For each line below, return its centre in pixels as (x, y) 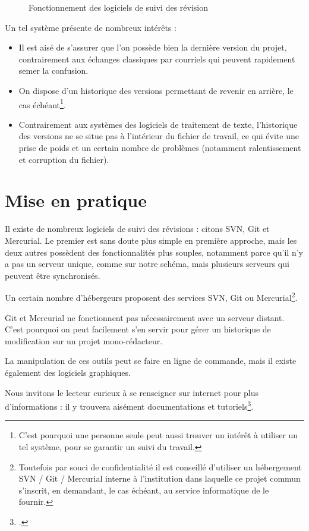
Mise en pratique (76, 200)
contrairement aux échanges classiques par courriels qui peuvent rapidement (157, 59)
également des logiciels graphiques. (68, 372)
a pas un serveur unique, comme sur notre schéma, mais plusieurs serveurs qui (147, 264)
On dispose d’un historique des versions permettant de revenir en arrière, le (156, 90)
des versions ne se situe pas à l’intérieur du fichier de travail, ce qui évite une (159, 136)
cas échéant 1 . (42, 103)
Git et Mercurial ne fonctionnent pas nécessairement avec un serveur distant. (145, 317)
